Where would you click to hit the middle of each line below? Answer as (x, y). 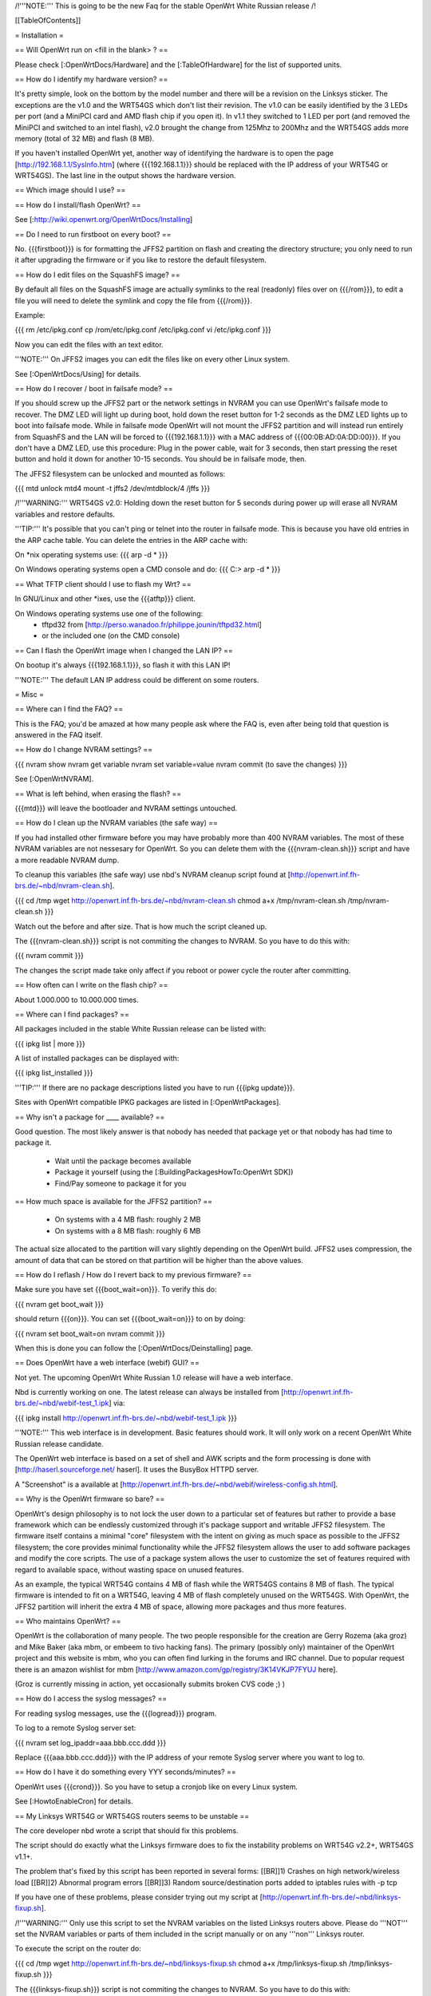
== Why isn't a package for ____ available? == (90, 1117)
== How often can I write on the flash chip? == (91, 985)
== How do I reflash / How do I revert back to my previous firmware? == (133, 1274)
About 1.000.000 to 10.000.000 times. (77, 1000)
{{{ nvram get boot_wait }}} (59, 1304)
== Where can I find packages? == (72, 1014)
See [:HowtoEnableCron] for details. (74, 1801)
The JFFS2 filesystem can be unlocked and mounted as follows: (120, 473)
